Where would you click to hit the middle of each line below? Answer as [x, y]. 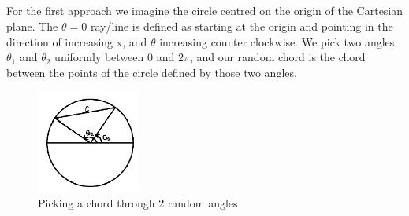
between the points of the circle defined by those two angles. [152, 72]
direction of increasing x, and [77, 41]
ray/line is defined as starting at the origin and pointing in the [242, 26]
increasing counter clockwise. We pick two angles [277, 41]
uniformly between [99, 57]
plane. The [32, 26]
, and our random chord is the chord [277, 57]
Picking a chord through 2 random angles [138, 203]
